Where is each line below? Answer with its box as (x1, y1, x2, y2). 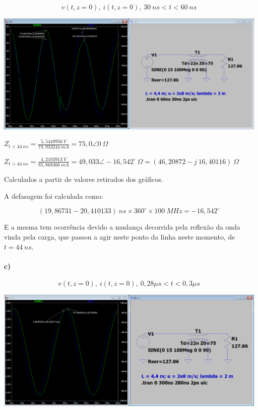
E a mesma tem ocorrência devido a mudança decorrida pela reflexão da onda (4, 222, 241, 232)
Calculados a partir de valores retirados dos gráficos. (4, 174, 163, 184)
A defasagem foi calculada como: (4, 190, 103, 201)
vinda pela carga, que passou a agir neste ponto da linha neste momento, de (4, 231, 235, 242)
